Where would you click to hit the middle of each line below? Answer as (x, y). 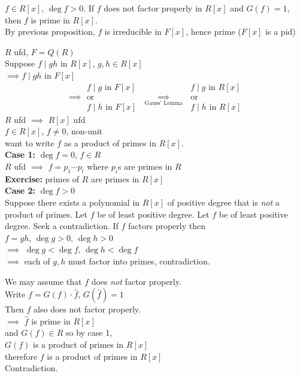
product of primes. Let (46, 214)
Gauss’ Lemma (163, 103)
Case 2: (20, 190)
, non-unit (84, 131)
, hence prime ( (213, 31)
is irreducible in (133, 31)
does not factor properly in (153, 8)
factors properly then (167, 226)
